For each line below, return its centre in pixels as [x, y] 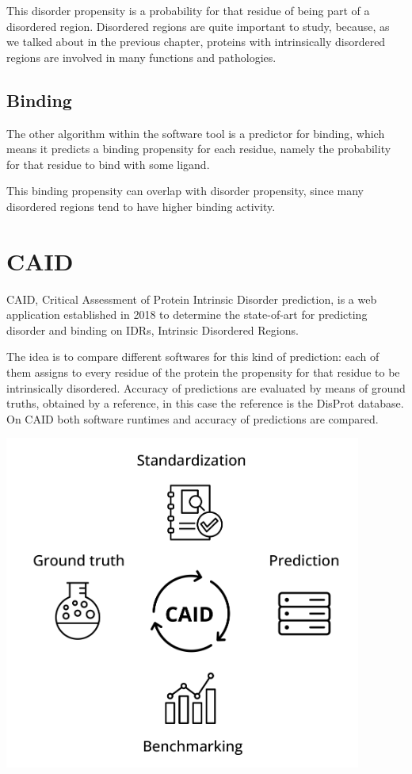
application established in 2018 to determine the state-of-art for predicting [187, 314]
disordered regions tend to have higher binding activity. [141, 206]
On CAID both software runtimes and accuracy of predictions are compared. [193, 418]
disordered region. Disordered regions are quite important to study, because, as [198, 26]
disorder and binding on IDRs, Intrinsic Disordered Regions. [153, 330]
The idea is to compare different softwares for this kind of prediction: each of [193, 356]
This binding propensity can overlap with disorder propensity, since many [185, 191]
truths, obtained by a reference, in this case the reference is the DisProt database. [205, 403]
